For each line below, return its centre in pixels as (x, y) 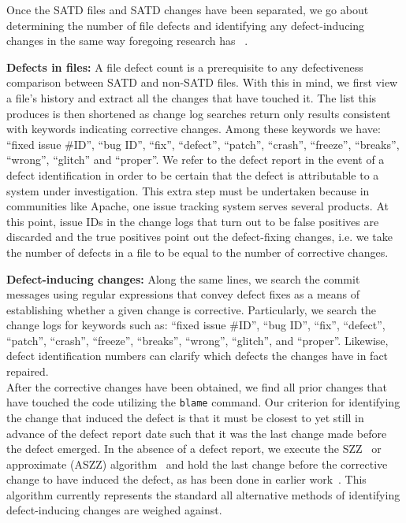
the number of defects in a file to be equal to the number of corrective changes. (197, 252)
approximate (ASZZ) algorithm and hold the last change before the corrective (197, 464)
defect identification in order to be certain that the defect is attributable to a (193, 174)
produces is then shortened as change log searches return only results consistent (199, 113)
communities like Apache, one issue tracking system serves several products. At (197, 206)
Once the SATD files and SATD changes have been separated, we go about (188, 9)
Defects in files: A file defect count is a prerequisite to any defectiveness (185, 67)
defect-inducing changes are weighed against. (114, 510)
